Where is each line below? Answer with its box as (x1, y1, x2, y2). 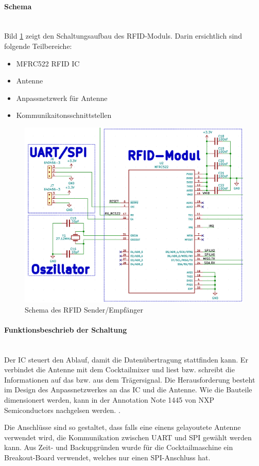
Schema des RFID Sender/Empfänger (25, 304, 143, 315)
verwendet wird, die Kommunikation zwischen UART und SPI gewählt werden (4, 432, 252, 442)
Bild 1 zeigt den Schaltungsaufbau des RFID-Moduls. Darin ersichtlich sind (4, 30, 242, 41)
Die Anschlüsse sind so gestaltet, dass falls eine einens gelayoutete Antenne (4, 422, 241, 433)
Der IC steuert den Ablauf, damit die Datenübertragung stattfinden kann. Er (4, 354, 248, 365)
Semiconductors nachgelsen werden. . (4, 404, 120, 415)
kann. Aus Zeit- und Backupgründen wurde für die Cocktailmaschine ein (4, 442, 233, 453)
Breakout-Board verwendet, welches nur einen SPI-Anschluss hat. (4, 452, 211, 462)
